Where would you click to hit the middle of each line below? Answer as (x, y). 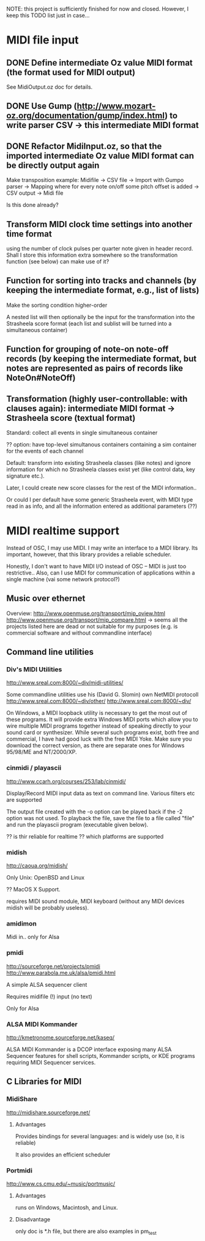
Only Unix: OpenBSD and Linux (45, 878)
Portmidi (19, 1171)
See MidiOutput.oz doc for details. (50, 87)
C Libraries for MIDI (44, 1081)
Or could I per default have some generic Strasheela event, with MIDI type (100, 500)
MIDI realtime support (63, 531)
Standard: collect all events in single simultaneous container (82, 433)
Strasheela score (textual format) (71, 418)
